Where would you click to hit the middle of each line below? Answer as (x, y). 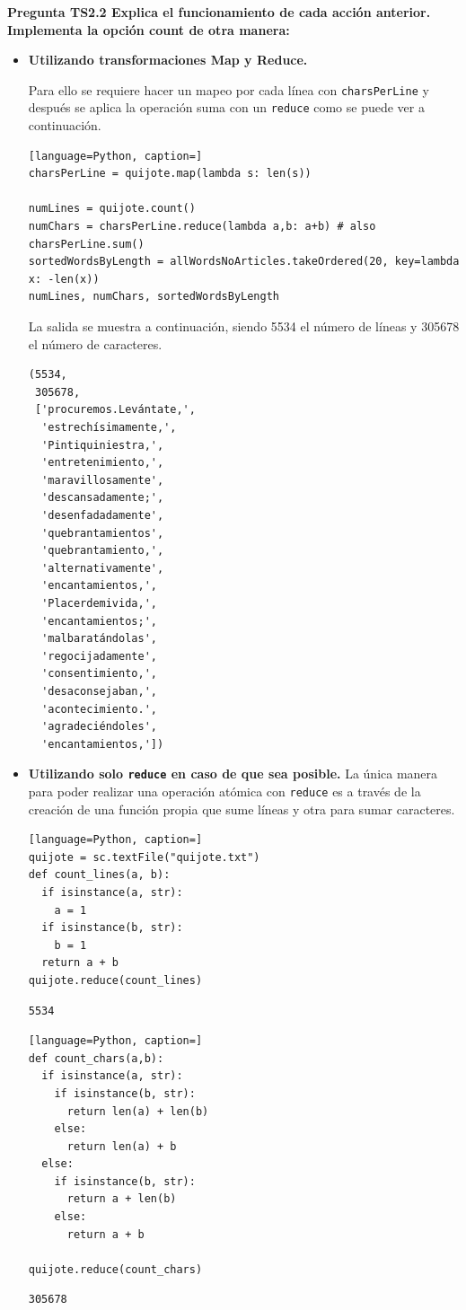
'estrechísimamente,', (109, 427)
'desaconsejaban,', (99, 691)
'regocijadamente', (99, 656)
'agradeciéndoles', (99, 727)
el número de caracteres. (95, 343)
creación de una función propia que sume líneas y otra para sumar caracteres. (242, 809)
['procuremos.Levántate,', (115, 410)
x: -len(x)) (64, 279)
